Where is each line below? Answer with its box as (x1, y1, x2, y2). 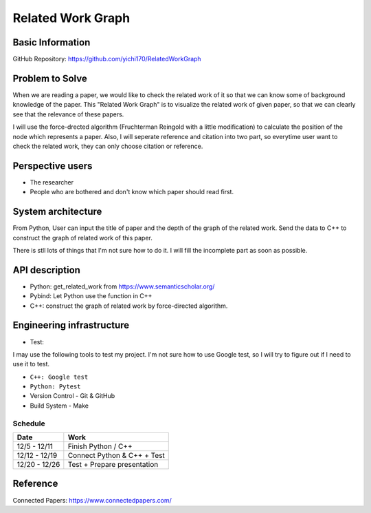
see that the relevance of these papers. (12, 110, 124, 118)
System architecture (12, 206, 102, 218)
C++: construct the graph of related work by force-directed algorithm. (30, 302, 228, 310)
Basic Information (12, 36, 91, 48)
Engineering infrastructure (12, 320, 130, 331)
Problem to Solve (12, 72, 87, 84)
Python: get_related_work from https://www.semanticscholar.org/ (30, 282, 215, 291)
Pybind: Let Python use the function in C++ (30, 292, 153, 300)
